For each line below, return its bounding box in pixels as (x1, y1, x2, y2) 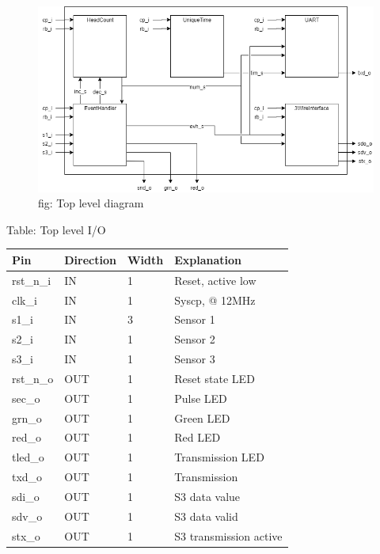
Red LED (174, 429, 221, 446)
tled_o (12, 449, 44, 465)
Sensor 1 (174, 311, 215, 328)
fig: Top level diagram (38, 195, 144, 211)
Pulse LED (174, 389, 227, 406)
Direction (64, 251, 116, 268)
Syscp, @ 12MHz (174, 291, 256, 308)
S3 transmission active (174, 527, 283, 544)
